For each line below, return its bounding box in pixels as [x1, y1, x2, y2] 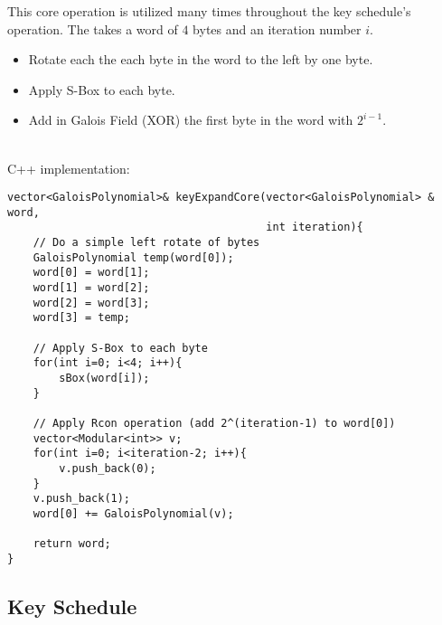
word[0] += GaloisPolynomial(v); [33, 507, 234, 520]
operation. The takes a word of [7, 19, 178, 38]
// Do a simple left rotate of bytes [33, 236, 260, 250]
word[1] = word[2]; [33, 281, 150, 295]
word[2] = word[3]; [33, 296, 150, 309]
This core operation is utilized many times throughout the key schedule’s [7, 2, 411, 20]
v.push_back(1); [33, 492, 131, 506]
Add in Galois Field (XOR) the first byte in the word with [28, 110, 353, 129]
